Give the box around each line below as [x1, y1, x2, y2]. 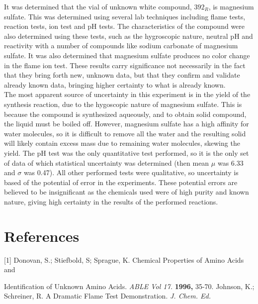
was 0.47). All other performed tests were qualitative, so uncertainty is [23, 167, 239, 178]
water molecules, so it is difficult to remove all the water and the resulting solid [4, 128, 246, 138]
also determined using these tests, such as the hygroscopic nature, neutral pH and [4, 30, 253, 41]
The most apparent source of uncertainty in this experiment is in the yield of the [4, 89, 251, 100]
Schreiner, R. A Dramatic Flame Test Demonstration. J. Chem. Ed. [4, 291, 211, 301]
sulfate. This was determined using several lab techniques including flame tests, [4, 11, 246, 21]
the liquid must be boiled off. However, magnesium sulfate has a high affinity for [4, 118, 249, 129]
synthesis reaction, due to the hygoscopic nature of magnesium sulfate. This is [4, 99, 242, 109]
